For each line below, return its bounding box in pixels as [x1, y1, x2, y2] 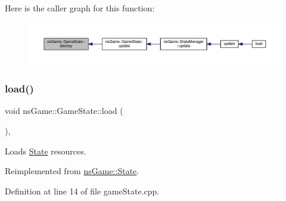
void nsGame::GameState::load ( [5, 104, 123, 117]
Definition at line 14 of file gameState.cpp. [5, 184, 160, 197]
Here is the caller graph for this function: [5, 2, 155, 14]
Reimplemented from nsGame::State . [5, 165, 139, 177]
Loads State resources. [5, 144, 86, 157]
